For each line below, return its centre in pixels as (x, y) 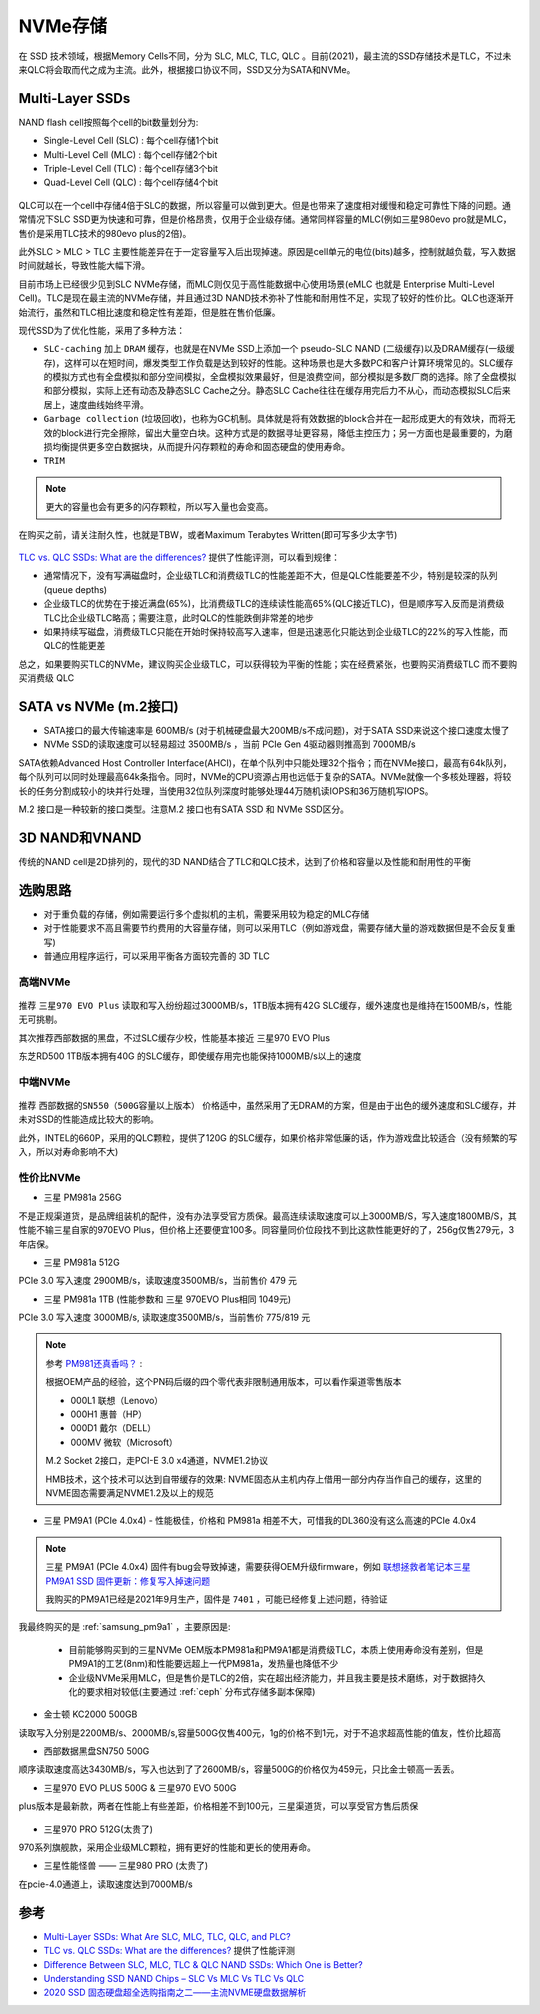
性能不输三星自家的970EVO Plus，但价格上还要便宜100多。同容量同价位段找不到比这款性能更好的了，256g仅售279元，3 (266, 1230)
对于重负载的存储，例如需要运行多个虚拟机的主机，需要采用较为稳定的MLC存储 (206, 914)
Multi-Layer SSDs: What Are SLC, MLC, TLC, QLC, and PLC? (167, 1936)
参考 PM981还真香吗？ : (94, 1363)
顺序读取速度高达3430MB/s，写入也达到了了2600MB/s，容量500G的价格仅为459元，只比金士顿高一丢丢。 (239, 1769)
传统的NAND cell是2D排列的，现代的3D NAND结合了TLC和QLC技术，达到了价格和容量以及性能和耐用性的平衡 (245, 861)
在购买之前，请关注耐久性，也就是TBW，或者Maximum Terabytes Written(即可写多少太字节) (208, 534)
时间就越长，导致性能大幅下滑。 (84, 266)
